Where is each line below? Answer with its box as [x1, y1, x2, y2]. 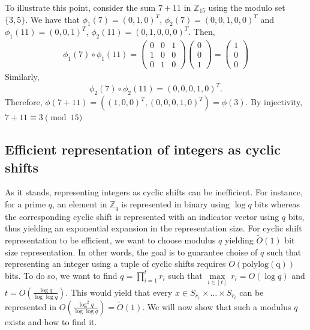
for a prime [5, 198, 46, 210]
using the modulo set [208, 1, 285, 13]
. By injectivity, [245, 96, 303, 108]
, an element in [52, 198, 107, 210]
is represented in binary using [121, 198, 230, 210]
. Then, [188, 25, 215, 38]
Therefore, [5, 96, 43, 108]
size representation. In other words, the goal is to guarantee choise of [5, 245, 258, 258]
